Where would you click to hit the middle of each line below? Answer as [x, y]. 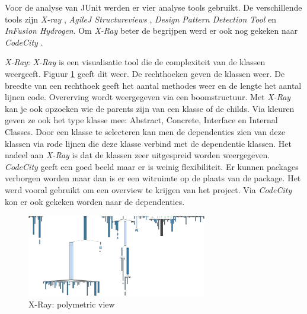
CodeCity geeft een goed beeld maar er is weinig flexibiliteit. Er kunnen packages [152, 166]
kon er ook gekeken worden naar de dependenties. [95, 201]
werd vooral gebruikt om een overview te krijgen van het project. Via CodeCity [148, 189]
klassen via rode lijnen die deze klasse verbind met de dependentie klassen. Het [148, 143]
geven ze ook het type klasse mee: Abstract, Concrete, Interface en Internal [141, 120]
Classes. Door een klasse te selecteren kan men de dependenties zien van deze [145, 131]
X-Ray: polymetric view [72, 304]
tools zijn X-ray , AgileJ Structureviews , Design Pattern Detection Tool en [141, 19]
